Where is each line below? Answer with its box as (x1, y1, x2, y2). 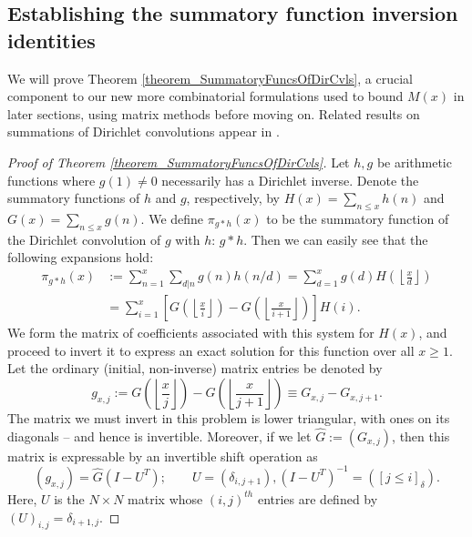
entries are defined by (257, 489, 378, 508)
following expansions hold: (7, 248, 154, 267)
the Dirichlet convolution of (7, 229, 161, 248)
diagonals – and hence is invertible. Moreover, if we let (7, 426, 312, 445)
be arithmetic (376, 152, 452, 171)
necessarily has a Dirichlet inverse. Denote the (161, 170, 419, 189)
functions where (7, 170, 96, 189)
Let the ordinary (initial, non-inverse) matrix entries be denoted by (7, 359, 383, 378)
